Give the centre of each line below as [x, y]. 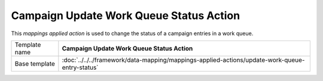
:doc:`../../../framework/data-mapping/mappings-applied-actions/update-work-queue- [183, 60]
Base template [35, 64]
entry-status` [80, 67]
